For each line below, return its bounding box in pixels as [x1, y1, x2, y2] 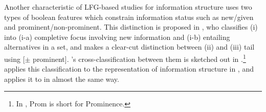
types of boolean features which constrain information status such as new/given [4, 11, 254, 22]
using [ [4, 53, 25, 64]
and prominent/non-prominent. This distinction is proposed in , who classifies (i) [4, 21, 258, 32]
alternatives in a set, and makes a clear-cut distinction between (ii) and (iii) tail [4, 41, 255, 52]
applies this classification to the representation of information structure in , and [4, 63, 254, 74]
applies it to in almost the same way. [4, 73, 119, 84]
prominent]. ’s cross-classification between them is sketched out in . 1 [33, 52, 246, 64]
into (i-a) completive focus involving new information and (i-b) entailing [4, 31, 230, 42]
